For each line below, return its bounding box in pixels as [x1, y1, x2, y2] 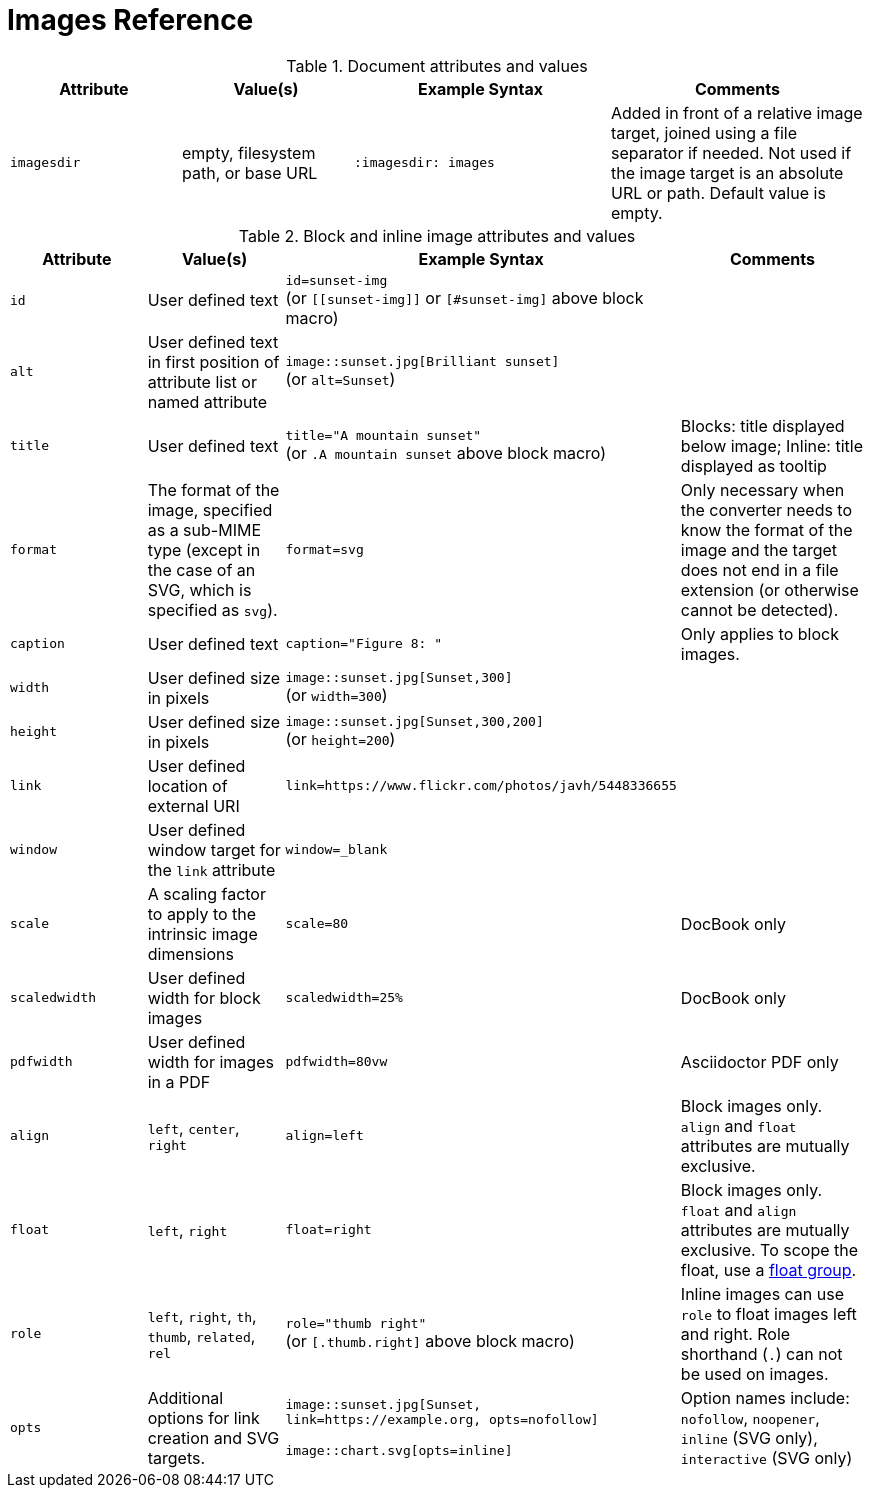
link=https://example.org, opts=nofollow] [285, 1412, 599, 1428]
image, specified [147, 499, 273, 520]
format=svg [285, 542, 364, 558]
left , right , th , [147, 1306, 257, 1327]
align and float [680, 1115, 797, 1136]
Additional [147, 1387, 224, 1408]
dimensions [147, 943, 234, 964]
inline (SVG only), [680, 1427, 818, 1448]
